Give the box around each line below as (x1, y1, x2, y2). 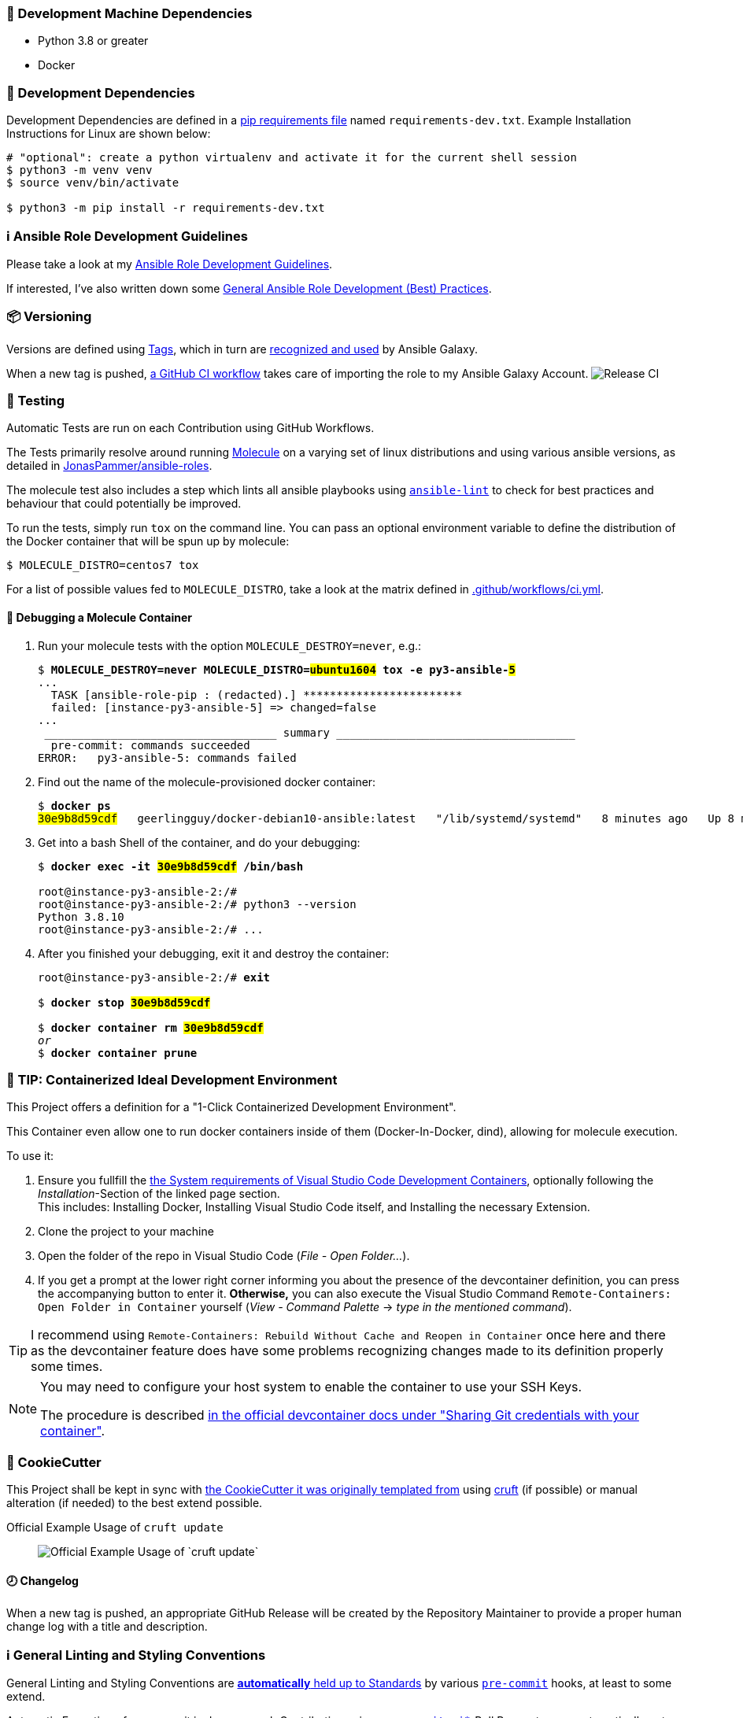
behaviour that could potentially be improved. (6, 497, 242, 511)
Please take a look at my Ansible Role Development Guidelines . (6, 257, 333, 271)
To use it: (6, 1149, 54, 1163)
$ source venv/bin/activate (6, 176, 179, 190)
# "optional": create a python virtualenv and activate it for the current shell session (6, 151, 577, 164)
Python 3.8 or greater (38, 34, 149, 48)
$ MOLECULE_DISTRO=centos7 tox (6, 559, 199, 572)
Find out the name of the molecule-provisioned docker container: (38, 774, 376, 789)
